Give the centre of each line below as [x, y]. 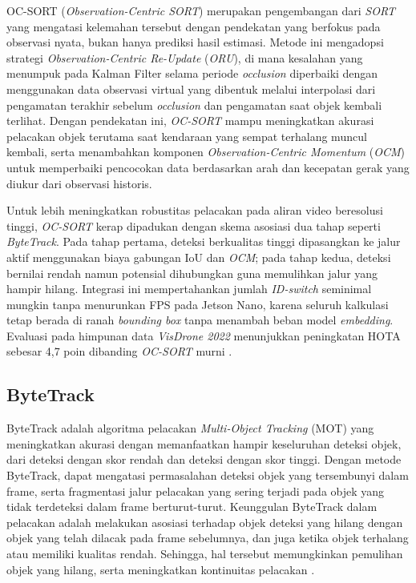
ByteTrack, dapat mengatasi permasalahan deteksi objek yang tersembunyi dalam [208, 475]
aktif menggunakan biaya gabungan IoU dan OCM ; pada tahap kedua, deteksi [199, 257]
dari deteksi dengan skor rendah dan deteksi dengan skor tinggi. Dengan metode [204, 459]
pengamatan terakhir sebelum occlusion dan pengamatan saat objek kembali [194, 105]
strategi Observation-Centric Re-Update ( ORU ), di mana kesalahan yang [185, 57]
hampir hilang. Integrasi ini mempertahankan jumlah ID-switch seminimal [189, 289]
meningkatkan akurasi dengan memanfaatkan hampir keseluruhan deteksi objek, [204, 443]
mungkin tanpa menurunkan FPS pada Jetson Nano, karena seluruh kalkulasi [198, 304]
